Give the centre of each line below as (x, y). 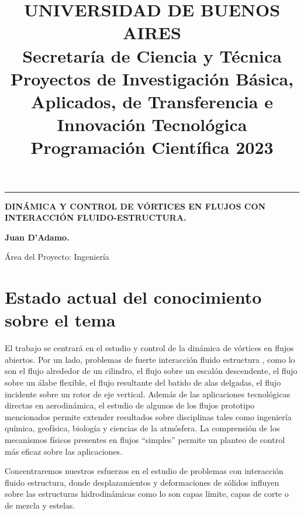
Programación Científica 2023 (152, 147)
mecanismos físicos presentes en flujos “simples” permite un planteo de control (145, 439)
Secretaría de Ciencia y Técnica (152, 55)
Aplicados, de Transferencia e (152, 101)
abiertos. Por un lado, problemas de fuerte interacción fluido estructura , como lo (150, 359)
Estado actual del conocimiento (133, 297)
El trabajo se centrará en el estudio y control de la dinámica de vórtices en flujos (149, 348)
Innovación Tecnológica (152, 124)
